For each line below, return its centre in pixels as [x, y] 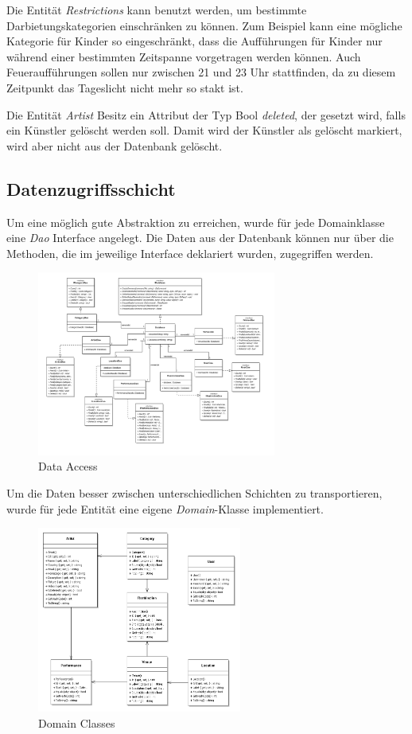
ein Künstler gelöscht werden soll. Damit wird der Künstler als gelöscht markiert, [204, 130]
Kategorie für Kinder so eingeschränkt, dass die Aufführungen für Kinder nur [194, 41]
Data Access [68, 466]
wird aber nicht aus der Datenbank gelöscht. [115, 145]
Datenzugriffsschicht [91, 188]
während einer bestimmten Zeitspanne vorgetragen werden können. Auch [184, 56]
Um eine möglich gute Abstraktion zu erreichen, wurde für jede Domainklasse [196, 222]
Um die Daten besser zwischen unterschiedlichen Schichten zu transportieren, [194, 493]
